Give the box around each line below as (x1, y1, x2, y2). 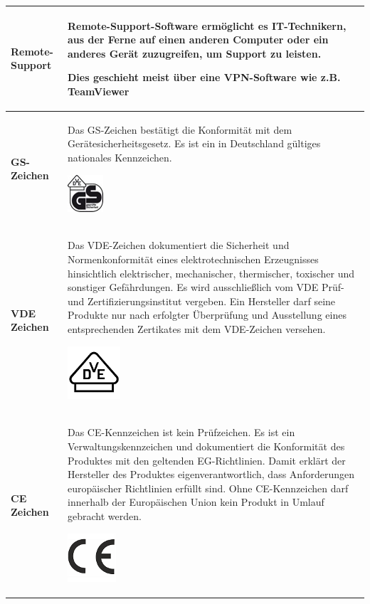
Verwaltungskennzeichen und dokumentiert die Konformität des (67, 438, 345, 453)
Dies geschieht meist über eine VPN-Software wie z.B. (67, 70, 341, 85)
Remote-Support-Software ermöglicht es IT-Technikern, (67, 18, 347, 33)
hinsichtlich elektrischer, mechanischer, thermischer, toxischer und (67, 265, 355, 280)
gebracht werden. (67, 508, 142, 523)
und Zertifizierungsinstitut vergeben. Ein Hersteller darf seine (67, 293, 336, 308)
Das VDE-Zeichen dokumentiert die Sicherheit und (67, 238, 290, 253)
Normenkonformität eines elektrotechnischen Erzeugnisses (67, 251, 319, 266)
